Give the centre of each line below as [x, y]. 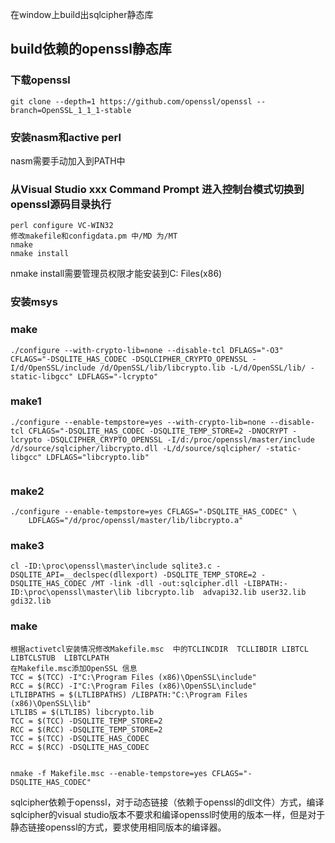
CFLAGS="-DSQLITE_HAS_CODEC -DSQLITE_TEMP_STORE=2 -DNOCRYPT [158, 431]
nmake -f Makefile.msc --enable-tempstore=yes [109, 773]
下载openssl [40, 80]
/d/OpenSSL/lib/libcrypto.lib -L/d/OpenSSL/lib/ [203, 368]
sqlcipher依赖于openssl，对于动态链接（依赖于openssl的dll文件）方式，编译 [167, 802]
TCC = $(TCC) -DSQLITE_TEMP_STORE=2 [86, 721]
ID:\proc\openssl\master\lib [71, 593]
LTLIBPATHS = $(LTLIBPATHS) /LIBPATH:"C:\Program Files [129, 694]
